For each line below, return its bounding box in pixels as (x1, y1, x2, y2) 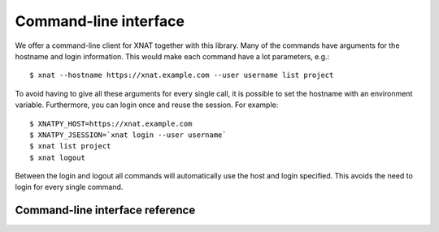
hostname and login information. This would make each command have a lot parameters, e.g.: (15, 51, 330, 61)
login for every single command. (15, 183, 124, 192)
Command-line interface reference (15, 204, 196, 217)
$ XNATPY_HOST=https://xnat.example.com (29, 118, 193, 128)
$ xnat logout (29, 153, 85, 162)
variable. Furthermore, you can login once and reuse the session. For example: (15, 100, 279, 110)
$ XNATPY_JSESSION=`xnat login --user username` (29, 130, 227, 140)
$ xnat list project (29, 142, 111, 151)
